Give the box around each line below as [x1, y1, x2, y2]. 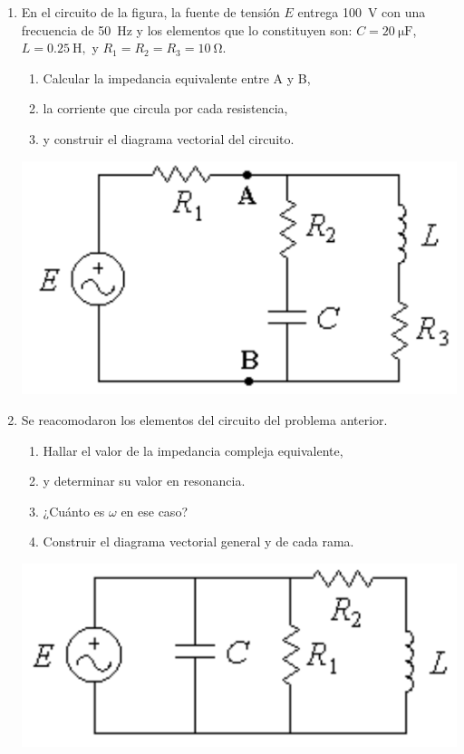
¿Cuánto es [43, 501, 105, 520]
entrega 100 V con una [297, 3, 426, 21]
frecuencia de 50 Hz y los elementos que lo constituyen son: [21, 20, 353, 39]
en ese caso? [121, 501, 188, 520]
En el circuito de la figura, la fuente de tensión [21, 3, 280, 21]
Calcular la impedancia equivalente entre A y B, [43, 68, 311, 87]
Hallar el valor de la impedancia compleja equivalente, [43, 440, 343, 459]
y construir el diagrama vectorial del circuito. [43, 129, 295, 148]
